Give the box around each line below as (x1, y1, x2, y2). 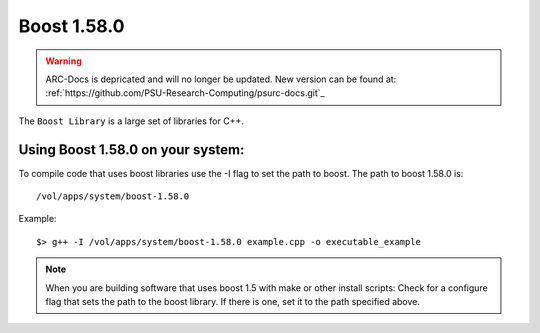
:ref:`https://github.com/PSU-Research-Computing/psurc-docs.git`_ (45, 87, 325, 99)
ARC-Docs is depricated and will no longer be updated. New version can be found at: (45, 73, 397, 85)
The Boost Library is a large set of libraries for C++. (18, 115, 244, 127)
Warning (45, 55, 82, 67)
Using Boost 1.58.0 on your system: (18, 141, 245, 158)
